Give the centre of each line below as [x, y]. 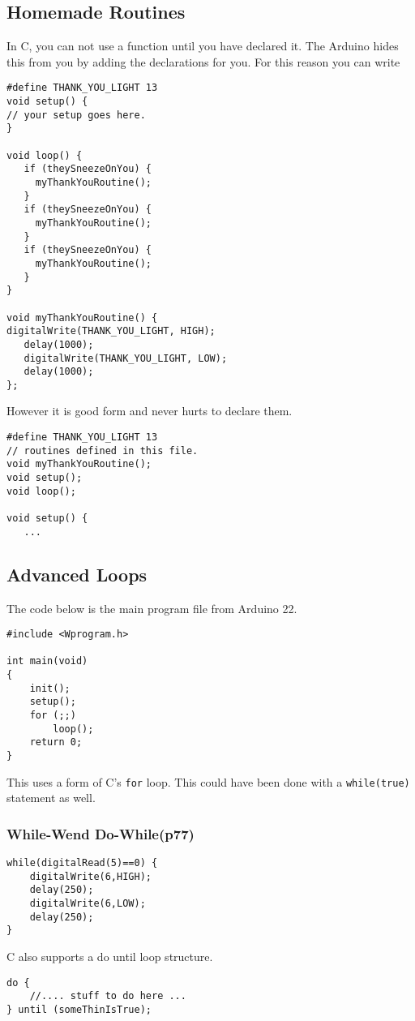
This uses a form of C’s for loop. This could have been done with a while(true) [208, 781]
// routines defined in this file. [103, 450]
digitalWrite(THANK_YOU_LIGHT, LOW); [126, 358]
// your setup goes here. [76, 115]
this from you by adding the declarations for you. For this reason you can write [203, 61]
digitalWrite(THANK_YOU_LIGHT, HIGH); [111, 331]
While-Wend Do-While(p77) [101, 833]
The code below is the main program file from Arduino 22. [152, 608]
